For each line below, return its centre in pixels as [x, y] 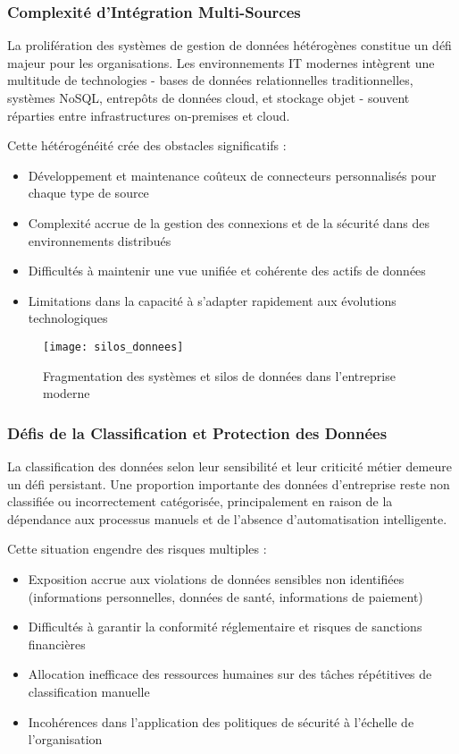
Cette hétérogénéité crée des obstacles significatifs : [147, 145]
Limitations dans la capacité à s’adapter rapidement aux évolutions [212, 300]
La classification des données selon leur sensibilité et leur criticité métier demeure [229, 466]
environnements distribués [100, 240]
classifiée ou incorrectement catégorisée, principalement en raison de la [200, 501]
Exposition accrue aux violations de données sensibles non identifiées [216, 578]
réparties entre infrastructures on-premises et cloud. [149, 115]
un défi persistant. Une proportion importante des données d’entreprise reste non [229, 483]
